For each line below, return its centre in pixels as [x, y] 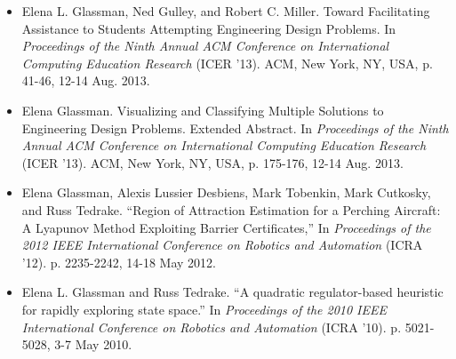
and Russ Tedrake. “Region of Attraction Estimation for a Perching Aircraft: [231, 209]
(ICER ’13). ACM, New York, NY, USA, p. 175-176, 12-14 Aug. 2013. [212, 162]
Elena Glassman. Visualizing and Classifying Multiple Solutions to [203, 110]
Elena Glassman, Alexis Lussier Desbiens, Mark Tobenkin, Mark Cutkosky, [226, 192]
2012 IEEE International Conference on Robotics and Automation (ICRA [222, 245]
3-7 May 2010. [93, 344]
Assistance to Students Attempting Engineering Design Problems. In [209, 28]
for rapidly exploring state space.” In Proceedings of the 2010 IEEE [204, 309]
